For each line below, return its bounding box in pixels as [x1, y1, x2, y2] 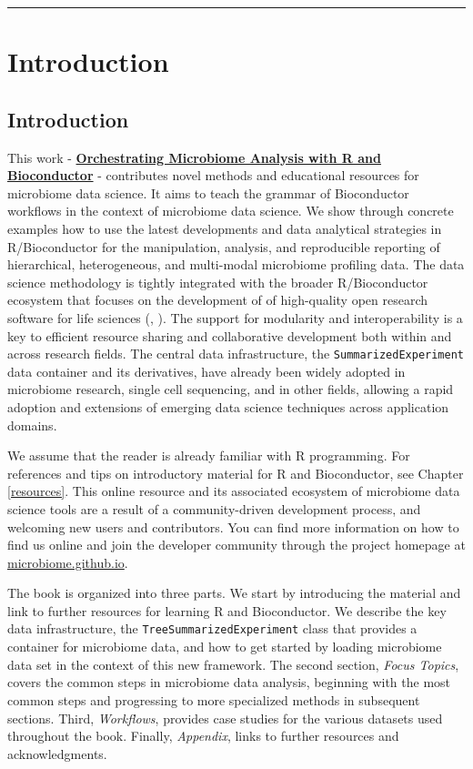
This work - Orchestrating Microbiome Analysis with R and [7, 147, 381, 167]
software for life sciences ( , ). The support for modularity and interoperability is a [7, 308, 463, 327]
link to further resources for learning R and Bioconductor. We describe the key [7, 601, 447, 620]
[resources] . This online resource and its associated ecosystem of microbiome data [7, 481, 460, 501]
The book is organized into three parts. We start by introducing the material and [7, 583, 461, 602]
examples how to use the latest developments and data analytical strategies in [7, 218, 442, 238]
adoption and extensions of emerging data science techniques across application [7, 397, 449, 416]
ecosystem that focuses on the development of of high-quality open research [7, 290, 428, 309]
